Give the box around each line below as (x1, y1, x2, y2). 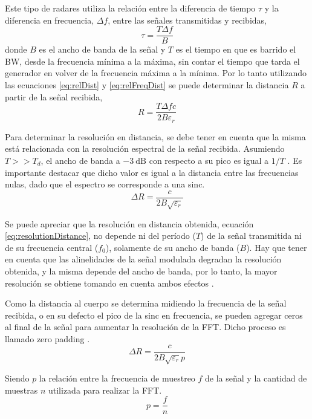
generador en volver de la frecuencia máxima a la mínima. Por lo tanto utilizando (5, 67, 307, 79)
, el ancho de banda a (41, 154, 120, 166)
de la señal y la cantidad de (205, 372, 307, 385)
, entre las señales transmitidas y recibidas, (108, 13, 267, 26)
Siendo (5, 372, 30, 385)
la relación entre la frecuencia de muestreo (39, 372, 195, 385)
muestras (5, 383, 38, 396)
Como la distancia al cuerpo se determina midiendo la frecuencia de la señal (5, 297, 287, 310)
